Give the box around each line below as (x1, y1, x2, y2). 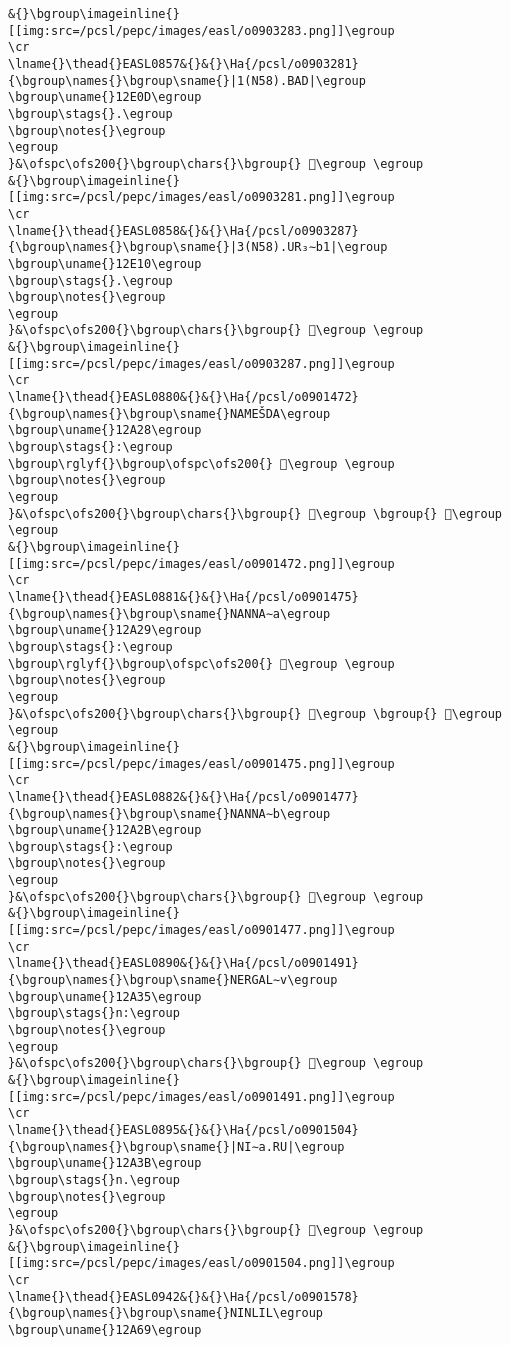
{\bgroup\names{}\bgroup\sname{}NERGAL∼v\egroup (8, 973, 338, 988)
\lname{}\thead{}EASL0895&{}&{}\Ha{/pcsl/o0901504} (8, 1122, 359, 1137)
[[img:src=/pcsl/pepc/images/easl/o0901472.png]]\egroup (8, 556, 395, 571)
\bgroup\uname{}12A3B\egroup (8, 1156, 202, 1171)
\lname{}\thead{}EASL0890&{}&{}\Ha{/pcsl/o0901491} (8, 956, 359, 971)
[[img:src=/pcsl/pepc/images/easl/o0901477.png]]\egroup (8, 923, 395, 938)
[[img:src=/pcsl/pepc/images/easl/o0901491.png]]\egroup (8, 1089, 395, 1104)
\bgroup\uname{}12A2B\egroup (8, 823, 202, 838)
